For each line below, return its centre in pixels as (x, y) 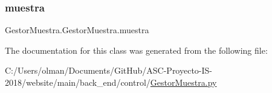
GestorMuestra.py (183, 82)
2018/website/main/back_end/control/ (78, 82)
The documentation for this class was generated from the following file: (136, 50)
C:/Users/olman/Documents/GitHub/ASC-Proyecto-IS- (109, 70)
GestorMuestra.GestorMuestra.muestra (77, 30)
